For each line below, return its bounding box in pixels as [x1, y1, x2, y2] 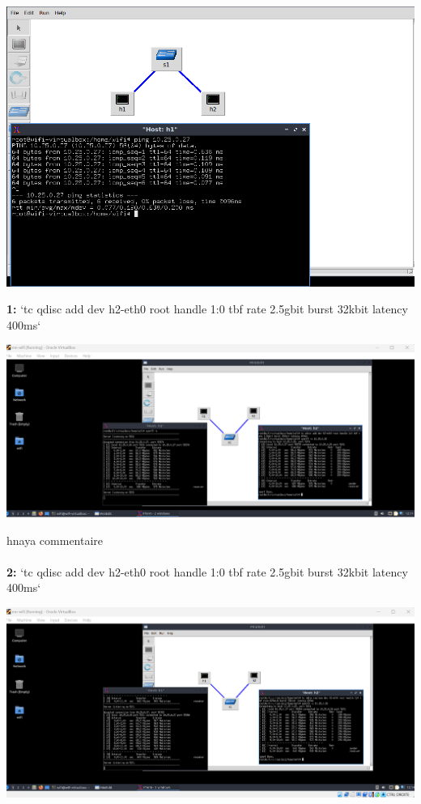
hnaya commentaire [6, 531, 104, 548]
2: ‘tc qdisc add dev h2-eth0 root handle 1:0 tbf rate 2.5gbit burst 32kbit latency [6, 563, 408, 580]
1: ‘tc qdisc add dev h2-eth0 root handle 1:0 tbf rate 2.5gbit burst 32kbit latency [6, 300, 408, 317]
